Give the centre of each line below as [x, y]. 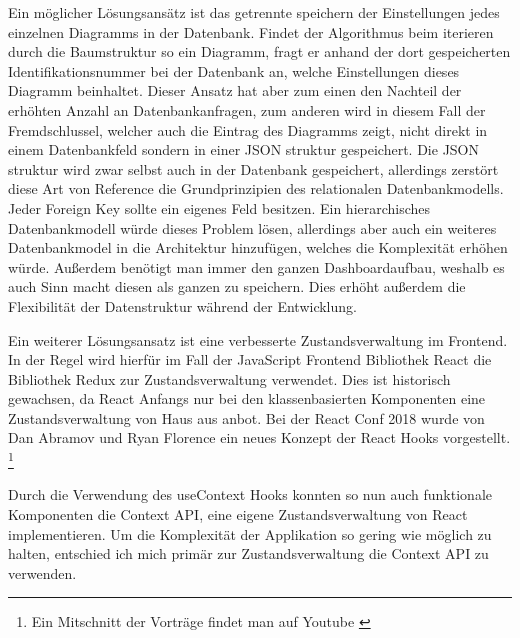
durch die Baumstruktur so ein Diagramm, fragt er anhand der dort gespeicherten [259, 51]
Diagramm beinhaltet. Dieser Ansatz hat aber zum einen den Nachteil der [235, 90]
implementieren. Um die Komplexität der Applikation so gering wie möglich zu [250, 533]
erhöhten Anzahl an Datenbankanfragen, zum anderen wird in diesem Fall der [247, 109]
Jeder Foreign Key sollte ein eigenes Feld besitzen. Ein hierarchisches [219, 207]
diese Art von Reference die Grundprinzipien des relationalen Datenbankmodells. [256, 188]
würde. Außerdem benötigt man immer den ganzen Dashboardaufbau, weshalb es [256, 266]
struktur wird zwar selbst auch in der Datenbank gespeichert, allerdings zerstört [253, 168]
